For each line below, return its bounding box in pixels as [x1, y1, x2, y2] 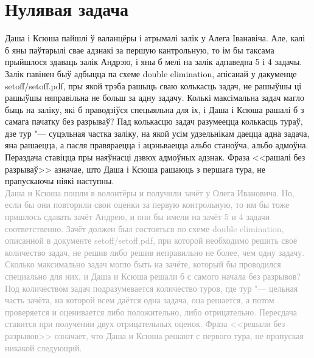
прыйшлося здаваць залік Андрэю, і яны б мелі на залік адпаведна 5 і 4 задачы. [5, 55, 302, 68]
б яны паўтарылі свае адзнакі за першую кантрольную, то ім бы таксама [5, 43, 274, 56]
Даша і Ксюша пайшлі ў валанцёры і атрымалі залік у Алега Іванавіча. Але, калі [5, 32, 305, 44]
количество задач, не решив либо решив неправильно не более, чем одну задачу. [5, 246, 305, 258]
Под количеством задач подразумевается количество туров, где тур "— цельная [5, 281, 298, 294]
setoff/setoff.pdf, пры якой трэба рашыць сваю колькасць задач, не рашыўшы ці [5, 79, 302, 92]
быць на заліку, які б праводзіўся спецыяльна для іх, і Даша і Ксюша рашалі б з [5, 103, 304, 115]
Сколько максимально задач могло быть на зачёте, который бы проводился [5, 258, 281, 270]
